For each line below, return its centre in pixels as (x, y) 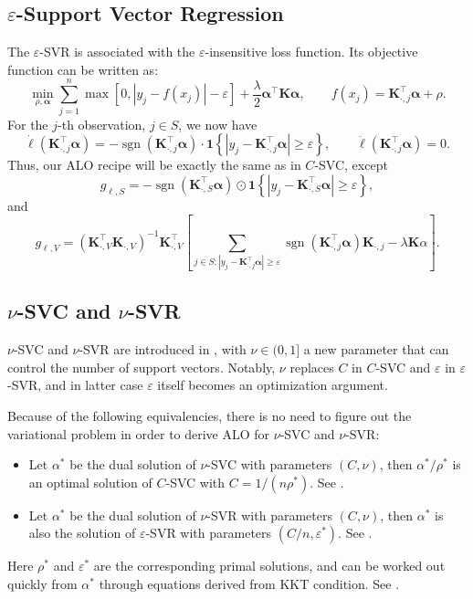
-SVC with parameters (269, 464)
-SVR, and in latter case (75, 385)
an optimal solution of (90, 482)
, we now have (218, 124)
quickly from (42, 583)
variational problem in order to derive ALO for (139, 433)
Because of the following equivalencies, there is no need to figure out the (210, 415)
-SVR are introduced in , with (163, 349)
